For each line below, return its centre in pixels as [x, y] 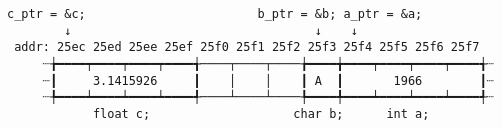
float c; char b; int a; [261, 113]
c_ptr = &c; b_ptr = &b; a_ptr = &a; [215, 14]
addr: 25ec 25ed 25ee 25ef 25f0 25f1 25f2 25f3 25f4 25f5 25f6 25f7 [247, 47]
